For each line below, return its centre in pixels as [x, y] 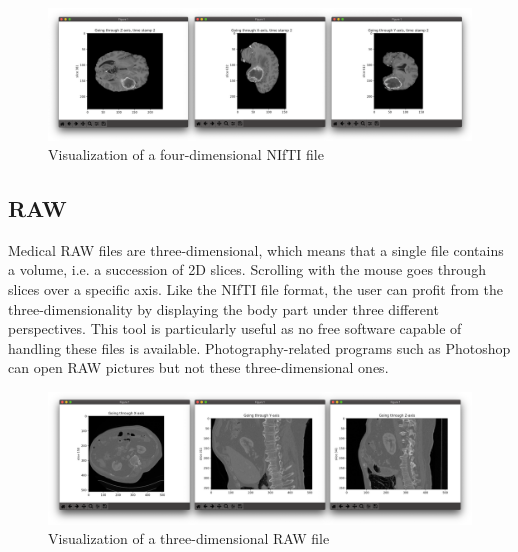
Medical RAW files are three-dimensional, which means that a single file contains [256, 249]
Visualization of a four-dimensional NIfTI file [186, 154]
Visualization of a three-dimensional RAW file [189, 538]
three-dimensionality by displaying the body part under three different [223, 308]
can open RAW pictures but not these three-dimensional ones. [198, 367]
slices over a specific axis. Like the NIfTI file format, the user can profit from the [255, 289]
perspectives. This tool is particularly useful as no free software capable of [235, 328]
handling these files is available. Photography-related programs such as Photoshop [259, 347]
